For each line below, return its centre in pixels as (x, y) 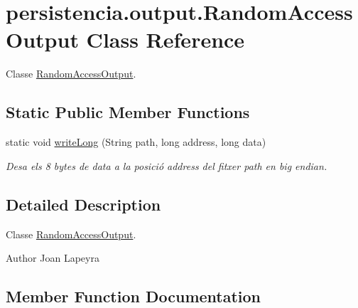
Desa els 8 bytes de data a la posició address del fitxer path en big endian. (167, 165)
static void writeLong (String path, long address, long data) (136, 142)
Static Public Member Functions (128, 112)
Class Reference (166, 39)
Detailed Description (83, 204)
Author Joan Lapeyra (53, 258)
